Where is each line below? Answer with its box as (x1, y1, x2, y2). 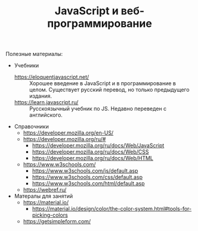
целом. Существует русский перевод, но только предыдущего (29, 86, 190, 93)
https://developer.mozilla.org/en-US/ (23, 129, 114, 136)
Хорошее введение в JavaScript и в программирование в (29, 80, 177, 87)
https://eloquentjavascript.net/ (14, 73, 89, 81)
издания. (29, 92, 52, 99)
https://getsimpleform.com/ (23, 218, 91, 225)
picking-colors (32, 211, 68, 218)
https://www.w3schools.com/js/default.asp (32, 167, 138, 174)
